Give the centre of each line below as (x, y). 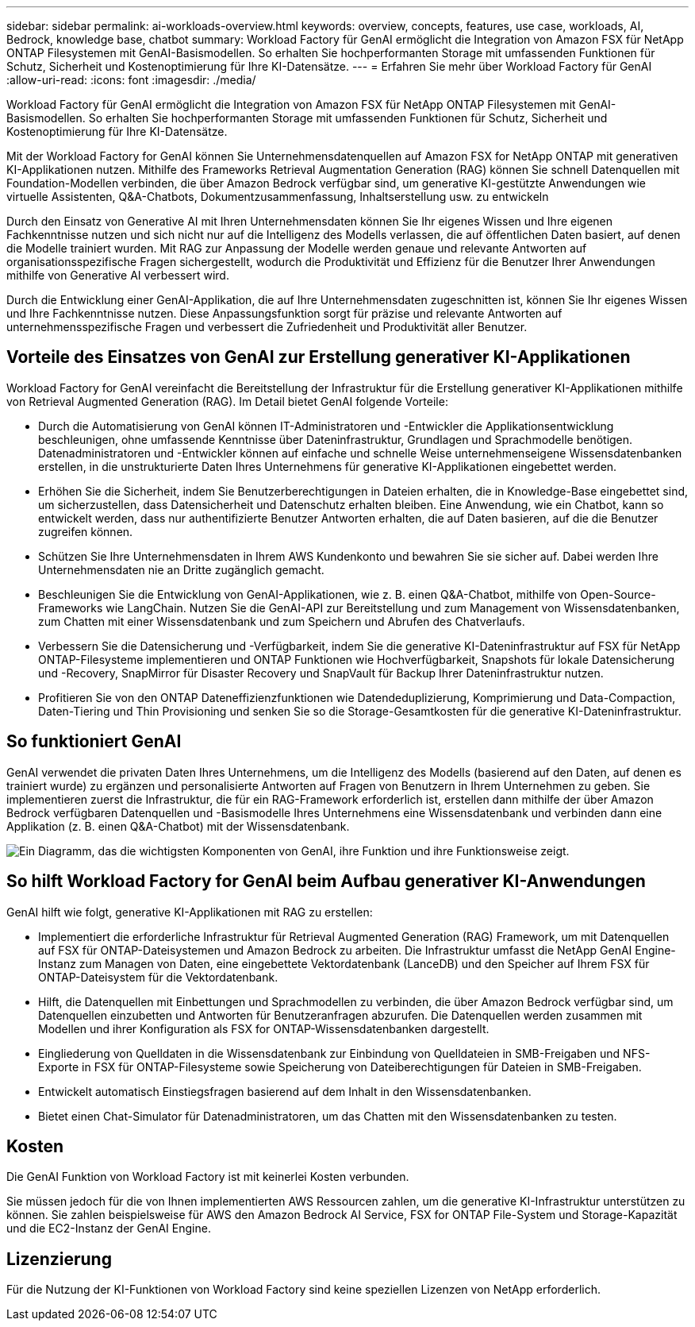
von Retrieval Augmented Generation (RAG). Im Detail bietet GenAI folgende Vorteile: (227, 401)
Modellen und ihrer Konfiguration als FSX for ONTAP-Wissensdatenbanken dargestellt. (264, 1028)
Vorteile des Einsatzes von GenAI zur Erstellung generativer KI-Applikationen (319, 357)
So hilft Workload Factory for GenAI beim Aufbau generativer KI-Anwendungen (326, 881)
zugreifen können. (86, 531)
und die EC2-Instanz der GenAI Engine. (109, 1229)
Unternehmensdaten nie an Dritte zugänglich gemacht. (181, 569)
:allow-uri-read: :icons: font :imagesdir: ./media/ (131, 80)
